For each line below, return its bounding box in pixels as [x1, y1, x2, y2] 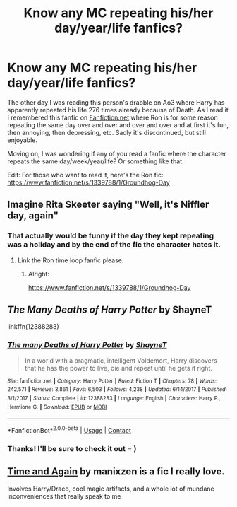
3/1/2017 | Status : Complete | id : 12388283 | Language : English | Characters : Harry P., [7, 395, 221, 402]
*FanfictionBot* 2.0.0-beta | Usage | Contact [7, 425, 132, 435]
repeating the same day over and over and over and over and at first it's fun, [7, 120, 229, 129]
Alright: [28, 269, 49, 278]
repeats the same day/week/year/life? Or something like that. [7, 157, 185, 165]
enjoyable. [7, 136, 37, 144]
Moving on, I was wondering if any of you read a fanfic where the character [7, 149, 227, 158]
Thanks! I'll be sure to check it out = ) [7, 443, 137, 453]
